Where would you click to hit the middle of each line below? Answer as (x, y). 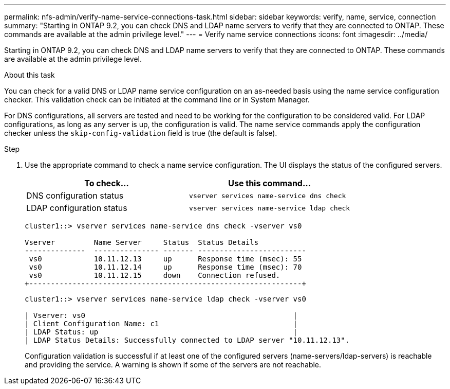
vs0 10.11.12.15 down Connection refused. (155, 275)
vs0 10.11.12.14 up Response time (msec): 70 (165, 267)
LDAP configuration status (77, 208)
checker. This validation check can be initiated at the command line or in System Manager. (157, 100)
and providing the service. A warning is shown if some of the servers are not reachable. (173, 365)
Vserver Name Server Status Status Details (142, 242)
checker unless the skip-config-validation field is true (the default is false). (141, 133)
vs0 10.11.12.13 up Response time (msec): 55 (165, 259)
